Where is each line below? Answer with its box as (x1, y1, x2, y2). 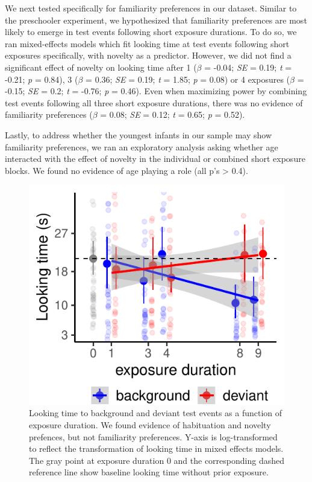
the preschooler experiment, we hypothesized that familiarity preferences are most (5, 13, 307, 26)
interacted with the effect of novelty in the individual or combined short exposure (5, 152, 305, 165)
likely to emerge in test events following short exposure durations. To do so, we (5, 25, 297, 38)
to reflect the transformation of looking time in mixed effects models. (29, 442, 284, 455)
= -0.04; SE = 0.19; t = (204, 60, 292, 73)
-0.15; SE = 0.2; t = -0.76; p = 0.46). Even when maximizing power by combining (5, 85, 307, 97)
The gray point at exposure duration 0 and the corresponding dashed (29, 454, 284, 466)
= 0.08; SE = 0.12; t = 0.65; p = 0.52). (100, 108, 245, 121)
